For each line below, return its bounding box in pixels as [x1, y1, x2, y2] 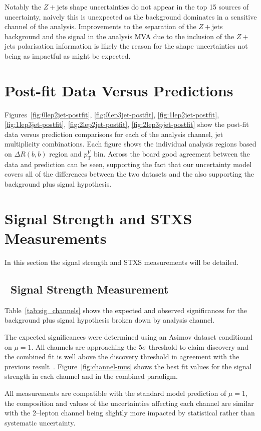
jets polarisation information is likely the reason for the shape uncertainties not [5, 41, 248, 51]
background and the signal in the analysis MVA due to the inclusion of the [5, 31, 234, 41]
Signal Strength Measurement [11, 281, 169, 297]
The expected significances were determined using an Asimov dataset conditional [5, 331, 253, 342]
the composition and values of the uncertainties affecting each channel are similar [5, 397, 254, 408]
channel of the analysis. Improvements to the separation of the [5, 21, 196, 32]
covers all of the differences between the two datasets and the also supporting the [5, 169, 254, 179]
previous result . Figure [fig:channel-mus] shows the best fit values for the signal [5, 361, 252, 371]
